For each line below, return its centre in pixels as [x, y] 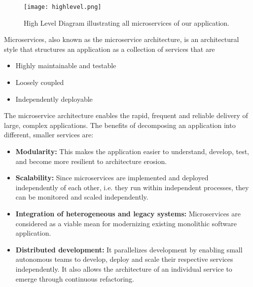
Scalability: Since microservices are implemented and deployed [112, 178]
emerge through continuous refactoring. [75, 278]
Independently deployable [54, 99]
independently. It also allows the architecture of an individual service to [124, 268]
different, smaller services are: [49, 135]
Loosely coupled [40, 82]
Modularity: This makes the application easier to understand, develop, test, [132, 151]
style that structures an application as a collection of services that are [109, 49]
